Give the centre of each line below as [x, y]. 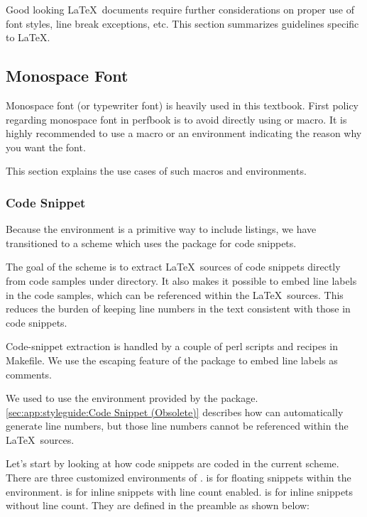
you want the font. [46, 147]
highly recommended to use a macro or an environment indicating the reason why [184, 133]
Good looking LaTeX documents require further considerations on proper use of [180, 9]
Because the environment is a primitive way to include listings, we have [161, 229]
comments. [29, 374]
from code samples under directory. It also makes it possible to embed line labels [181, 280]
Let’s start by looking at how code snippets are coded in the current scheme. [172, 463]
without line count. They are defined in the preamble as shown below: [158, 505]
